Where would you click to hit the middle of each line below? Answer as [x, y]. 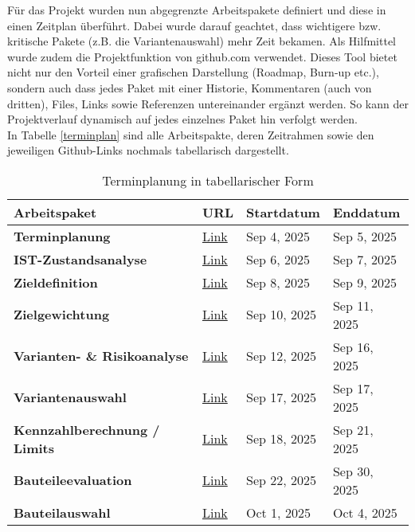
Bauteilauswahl [62, 512]
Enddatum [366, 212]
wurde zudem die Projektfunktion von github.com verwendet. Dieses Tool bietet [202, 56]
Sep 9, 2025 [364, 282]
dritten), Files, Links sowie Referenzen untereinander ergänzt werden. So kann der [208, 103]
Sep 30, [353, 471]
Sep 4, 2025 [278, 236]
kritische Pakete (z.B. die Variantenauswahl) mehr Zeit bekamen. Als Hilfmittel [202, 41]
